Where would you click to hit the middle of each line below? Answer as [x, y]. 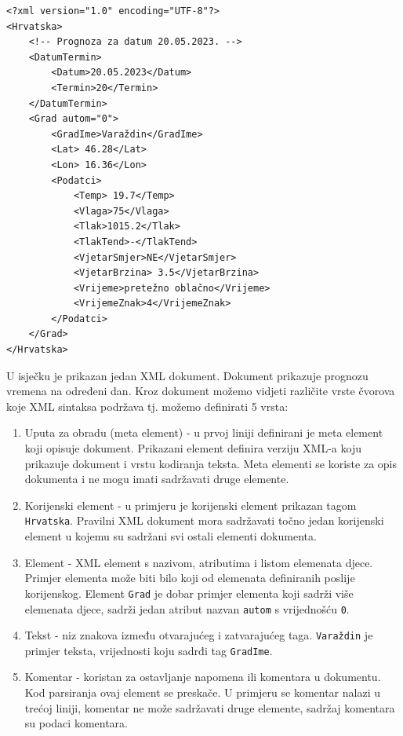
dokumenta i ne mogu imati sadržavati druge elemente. [157, 479]
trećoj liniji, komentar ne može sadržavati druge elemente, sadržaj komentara [210, 707]
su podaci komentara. [76, 723]
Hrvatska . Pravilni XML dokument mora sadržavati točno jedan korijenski [204, 520]
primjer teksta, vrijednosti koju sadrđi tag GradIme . [149, 650]
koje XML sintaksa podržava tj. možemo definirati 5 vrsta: [147, 406]
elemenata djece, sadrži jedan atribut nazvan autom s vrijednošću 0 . [187, 608]
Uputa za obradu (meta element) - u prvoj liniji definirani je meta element [204, 432]
